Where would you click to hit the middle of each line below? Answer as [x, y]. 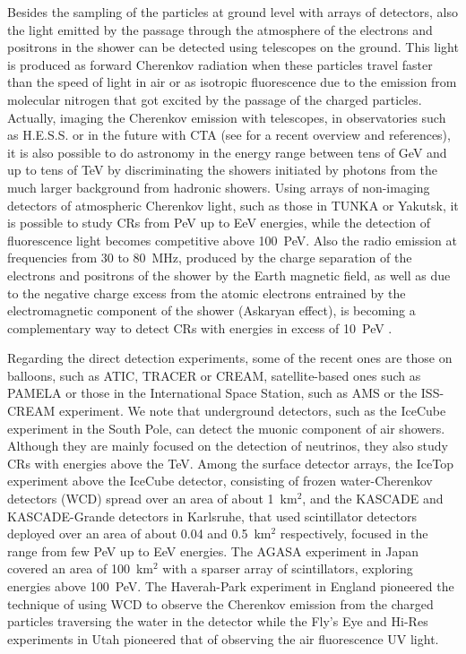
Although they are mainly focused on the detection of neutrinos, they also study [228, 446]
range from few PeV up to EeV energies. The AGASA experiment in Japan [213, 551]
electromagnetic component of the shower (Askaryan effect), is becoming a [211, 310]
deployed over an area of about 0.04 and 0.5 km [139, 534]
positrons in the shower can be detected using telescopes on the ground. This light [233, 47]
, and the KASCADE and [373, 499]
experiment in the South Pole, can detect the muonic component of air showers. [226, 428]
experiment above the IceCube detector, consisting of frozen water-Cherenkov [220, 481]
